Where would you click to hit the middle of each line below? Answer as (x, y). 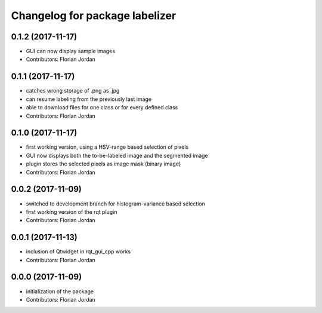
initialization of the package (60, 291)
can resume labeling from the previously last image (89, 99)
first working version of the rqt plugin (72, 211)
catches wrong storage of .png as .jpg (73, 91)
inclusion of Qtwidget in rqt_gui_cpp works (78, 251)
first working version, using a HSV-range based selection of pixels (107, 147)
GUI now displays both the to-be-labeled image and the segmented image (117, 155)
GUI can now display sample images (71, 51)
